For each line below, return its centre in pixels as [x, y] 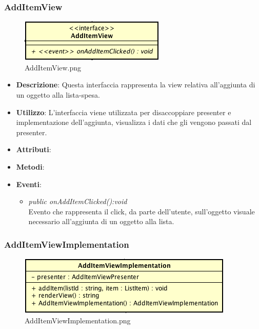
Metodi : [30, 166]
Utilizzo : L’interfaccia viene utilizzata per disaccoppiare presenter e [124, 112]
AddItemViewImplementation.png [78, 320]
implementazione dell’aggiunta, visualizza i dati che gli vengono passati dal [134, 122]
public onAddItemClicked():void [78, 201]
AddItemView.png [53, 67]
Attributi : [34, 149]
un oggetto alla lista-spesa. [58, 95]
